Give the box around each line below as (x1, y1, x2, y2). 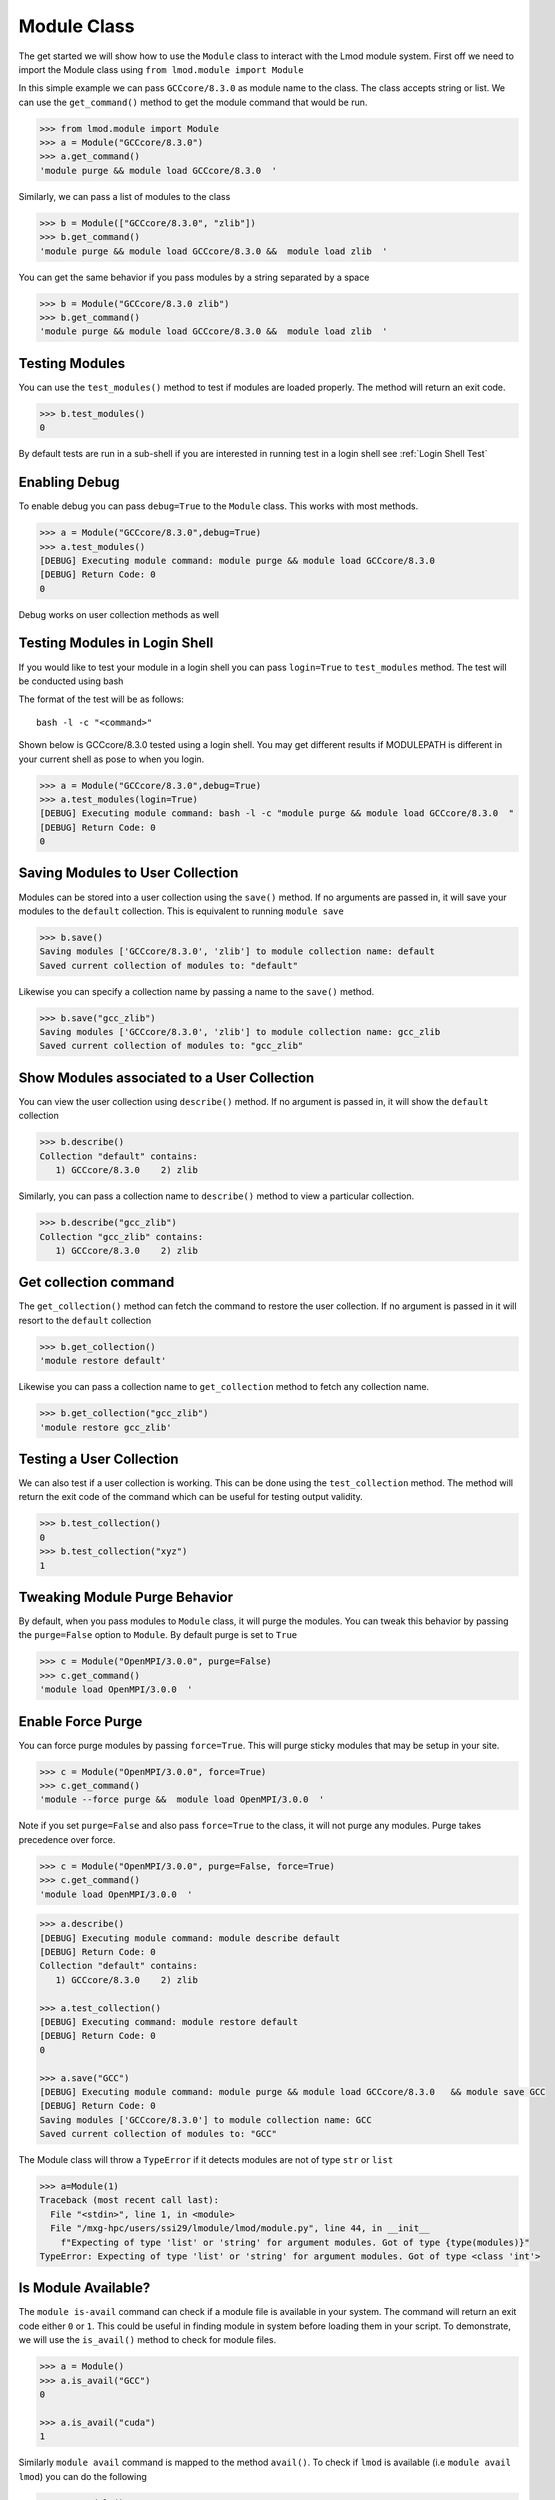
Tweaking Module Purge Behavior (18, 1588, 234, 1605)
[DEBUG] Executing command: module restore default (39, 2016, 299, 2027)
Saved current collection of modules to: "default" (39, 960, 299, 971)
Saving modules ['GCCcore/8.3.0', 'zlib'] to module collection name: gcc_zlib (39, 1026, 441, 1038)
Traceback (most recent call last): (39, 2195, 220, 2206)
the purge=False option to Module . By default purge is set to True (18, 1629, 298, 1641)
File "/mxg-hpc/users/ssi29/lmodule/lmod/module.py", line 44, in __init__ (50, 2223, 430, 2234)
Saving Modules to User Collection (18, 865, 239, 882)
